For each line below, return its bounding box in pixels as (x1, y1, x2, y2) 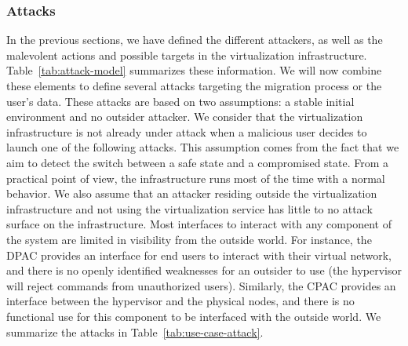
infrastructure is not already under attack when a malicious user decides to (6, 123, 367, 140)
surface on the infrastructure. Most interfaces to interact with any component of (6, 216, 392, 232)
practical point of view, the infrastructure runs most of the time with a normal (6, 169, 385, 186)
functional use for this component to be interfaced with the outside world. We (6, 308, 381, 324)
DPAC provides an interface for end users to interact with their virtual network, (6, 246, 392, 263)
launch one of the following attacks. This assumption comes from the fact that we (6, 139, 399, 155)
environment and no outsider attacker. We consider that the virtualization (6, 108, 363, 125)
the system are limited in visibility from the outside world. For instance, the (6, 231, 372, 247)
